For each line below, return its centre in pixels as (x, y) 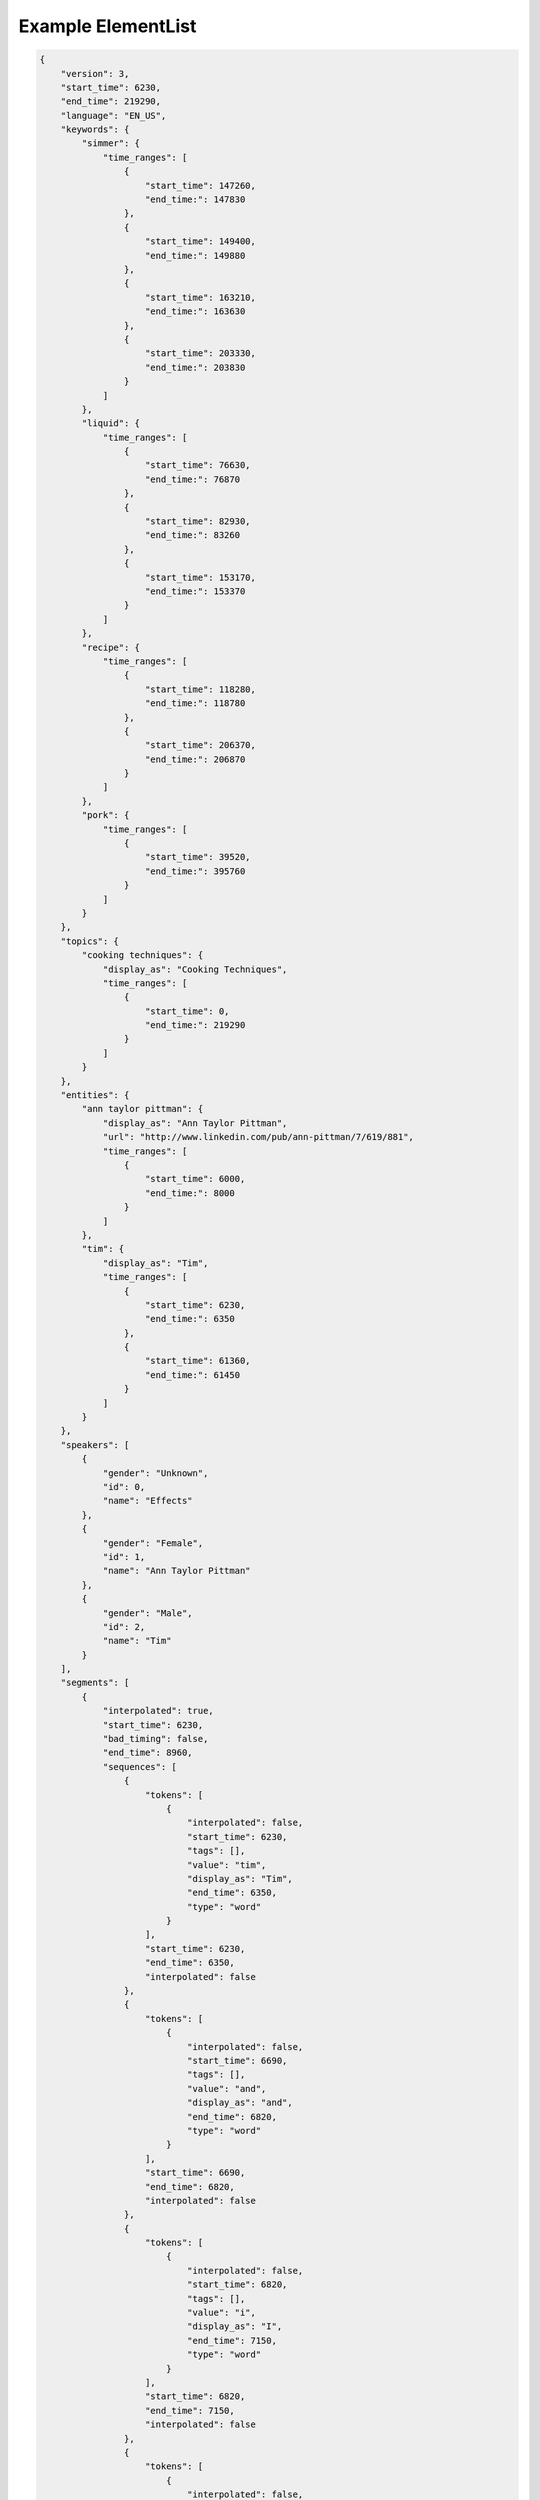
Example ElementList (107, 26)
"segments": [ (95, 1683)
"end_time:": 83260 (192, 535)
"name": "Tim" (137, 1641)
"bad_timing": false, (155, 1739)
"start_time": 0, (187, 1011)
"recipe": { (110, 647)
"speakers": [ (95, 1444)
